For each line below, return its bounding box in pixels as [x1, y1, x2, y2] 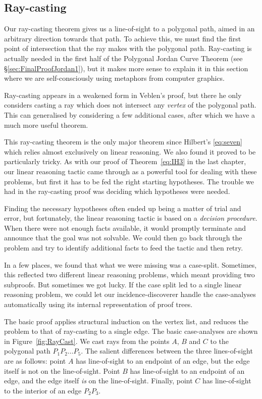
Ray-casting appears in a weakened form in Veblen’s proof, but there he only [4, 89, 242, 100]
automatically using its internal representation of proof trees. [4, 299, 193, 310]
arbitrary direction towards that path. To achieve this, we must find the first [4, 33, 241, 43]
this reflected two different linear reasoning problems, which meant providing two [4, 269, 255, 280]
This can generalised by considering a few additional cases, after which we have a [4, 109, 255, 120]
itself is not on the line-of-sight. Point [4, 365, 120, 376]
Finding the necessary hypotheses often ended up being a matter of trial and [4, 203, 241, 213]
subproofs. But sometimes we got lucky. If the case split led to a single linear [4, 279, 242, 289]
